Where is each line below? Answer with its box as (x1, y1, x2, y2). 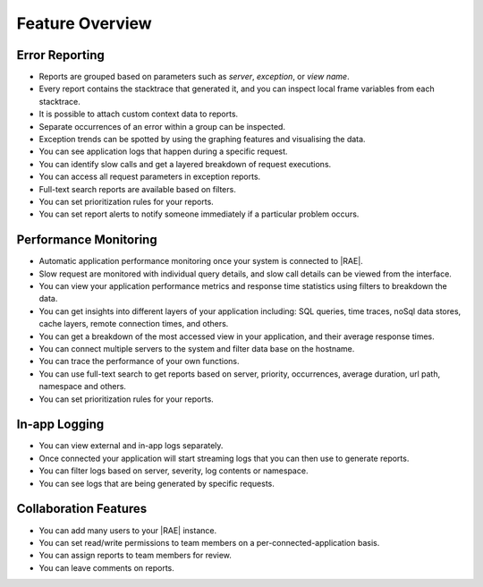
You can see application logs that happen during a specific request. (38, 146, 288, 157)
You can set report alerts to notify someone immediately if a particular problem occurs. (38, 208, 360, 219)
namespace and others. (38, 381, 127, 392)
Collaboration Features (16, 501, 148, 516)
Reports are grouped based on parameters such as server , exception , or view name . (38, 72, 350, 82)
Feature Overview (16, 13, 152, 33)
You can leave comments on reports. (38, 562, 174, 573)
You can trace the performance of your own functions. (38, 356, 240, 367)
